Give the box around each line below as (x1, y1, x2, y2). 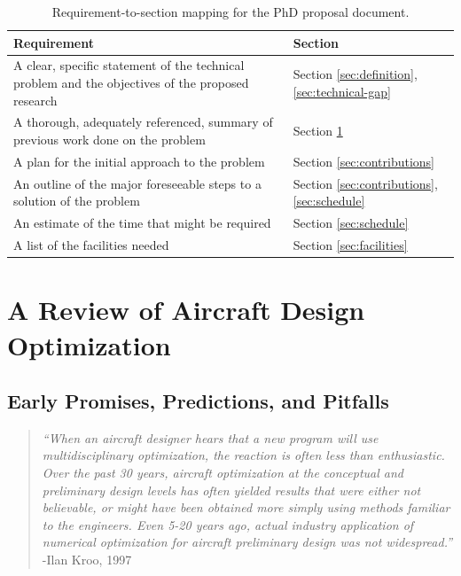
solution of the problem (13, 191, 140, 210)
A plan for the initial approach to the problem (13, 152, 265, 170)
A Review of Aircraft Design (7, 292, 365, 328)
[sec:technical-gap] (293, 82, 391, 100)
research (13, 90, 58, 109)
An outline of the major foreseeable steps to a (13, 174, 262, 192)
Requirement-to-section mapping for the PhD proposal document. (51, 3, 410, 20)
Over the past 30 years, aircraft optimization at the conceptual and (42, 463, 403, 482)
